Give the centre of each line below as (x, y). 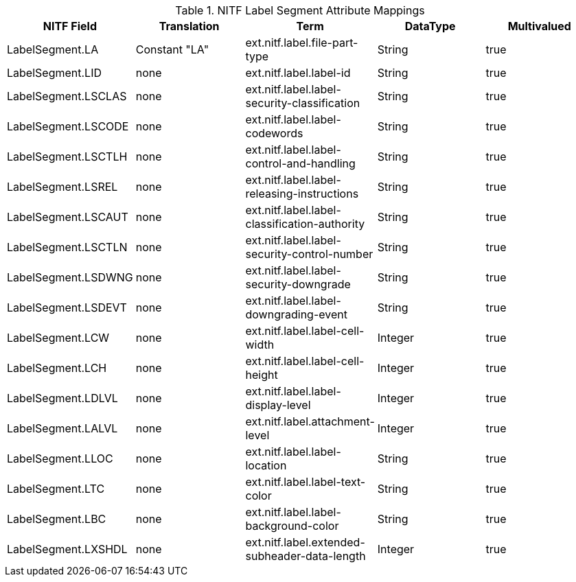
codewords (274, 133)
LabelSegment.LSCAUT (68, 217)
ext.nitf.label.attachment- (310, 421)
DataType (430, 26)
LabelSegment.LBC (57, 519)
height (262, 375)
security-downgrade (298, 284)
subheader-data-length (306, 556)
